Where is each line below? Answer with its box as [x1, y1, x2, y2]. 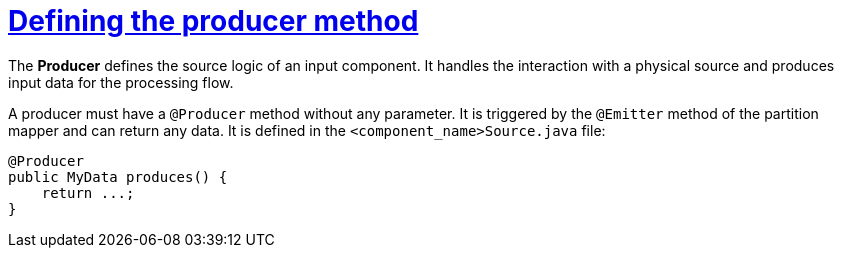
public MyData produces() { [8, 168, 228, 185]
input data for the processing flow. [8, 73, 234, 91]
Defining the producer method [8, 4, 419, 38]
